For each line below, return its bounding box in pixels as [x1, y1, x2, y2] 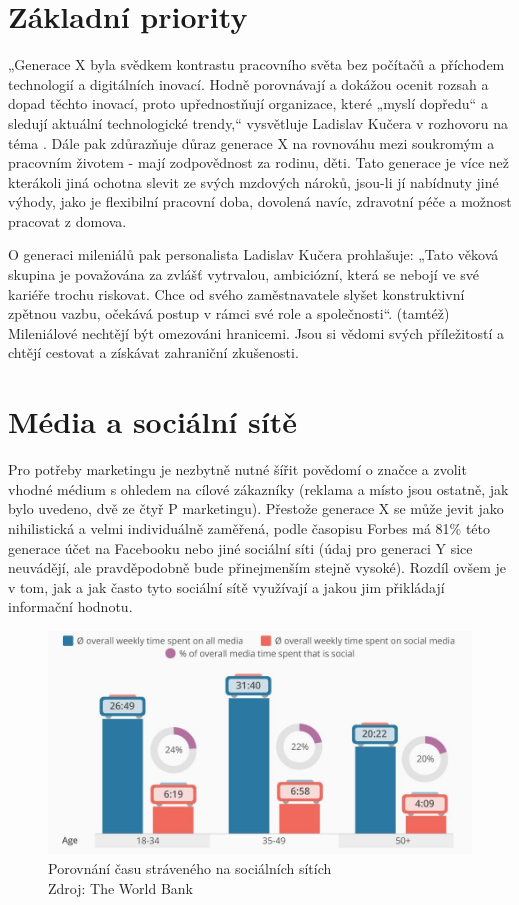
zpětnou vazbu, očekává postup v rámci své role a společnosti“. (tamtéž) [8, 303, 450, 324]
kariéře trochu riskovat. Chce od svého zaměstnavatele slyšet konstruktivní [8, 283, 465, 304]
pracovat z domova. [8, 210, 127, 231]
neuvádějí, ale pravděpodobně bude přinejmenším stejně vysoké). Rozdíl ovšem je [8, 557, 506, 578]
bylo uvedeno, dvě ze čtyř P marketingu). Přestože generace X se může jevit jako [8, 498, 504, 519]
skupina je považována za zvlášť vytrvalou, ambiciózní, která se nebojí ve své [8, 264, 479, 285]
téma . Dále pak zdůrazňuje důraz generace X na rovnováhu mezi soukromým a [8, 132, 495, 153]
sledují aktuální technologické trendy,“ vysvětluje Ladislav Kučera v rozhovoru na [8, 112, 508, 133]
